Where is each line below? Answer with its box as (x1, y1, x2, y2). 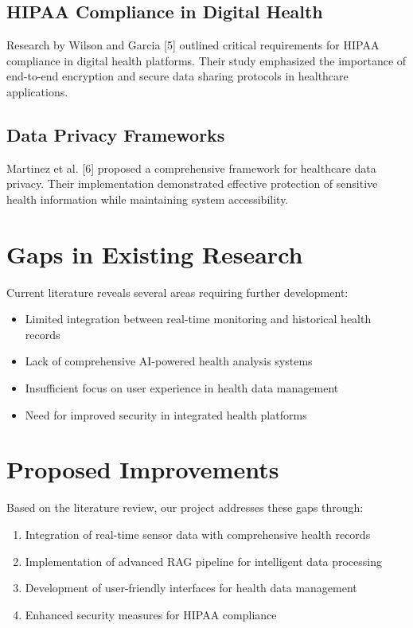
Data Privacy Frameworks (6, 122, 225, 146)
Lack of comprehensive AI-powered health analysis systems (25, 353, 313, 369)
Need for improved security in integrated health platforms (25, 406, 307, 423)
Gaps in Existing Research (6, 237, 303, 270)
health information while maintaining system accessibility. (6, 190, 289, 207)
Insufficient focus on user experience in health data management (25, 380, 339, 396)
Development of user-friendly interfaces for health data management (25, 579, 357, 596)
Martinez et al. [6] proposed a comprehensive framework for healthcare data (6, 159, 376, 176)
